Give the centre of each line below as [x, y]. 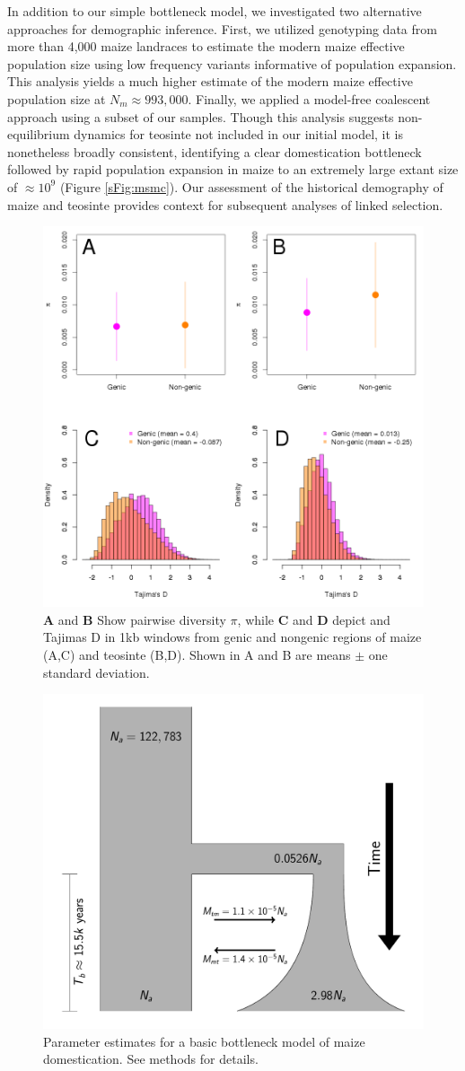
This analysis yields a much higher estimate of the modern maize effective [210, 81]
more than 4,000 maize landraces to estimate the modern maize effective [206, 46]
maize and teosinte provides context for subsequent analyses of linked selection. [225, 204]
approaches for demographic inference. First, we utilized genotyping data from [222, 28]
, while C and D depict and [314, 619]
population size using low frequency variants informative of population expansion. [232, 63]
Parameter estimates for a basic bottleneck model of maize [204, 1041]
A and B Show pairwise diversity [135, 619]
